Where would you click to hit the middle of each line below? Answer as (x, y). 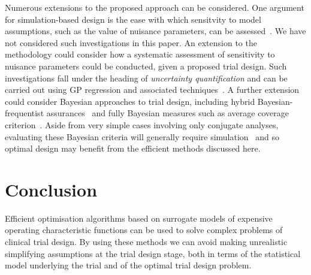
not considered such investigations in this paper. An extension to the (131, 42)
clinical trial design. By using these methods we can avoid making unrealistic (146, 242)
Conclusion (51, 189)
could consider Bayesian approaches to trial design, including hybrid (130, 101)
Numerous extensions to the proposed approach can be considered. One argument (155, 7)
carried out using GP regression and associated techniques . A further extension (152, 90)
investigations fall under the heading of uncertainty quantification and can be (146, 78)
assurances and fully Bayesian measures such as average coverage (167, 113)
